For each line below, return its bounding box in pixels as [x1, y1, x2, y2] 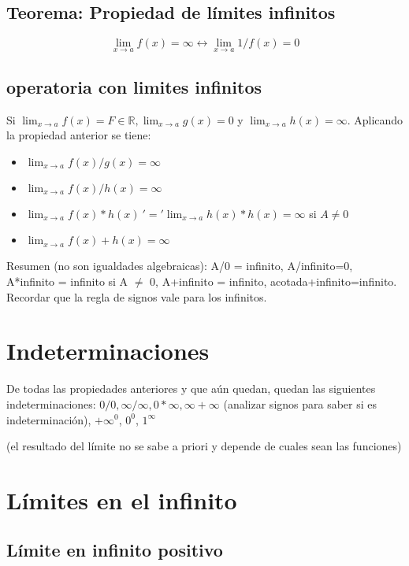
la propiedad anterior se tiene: [6, 127, 151, 143]
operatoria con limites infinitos [6, 74, 262, 98]
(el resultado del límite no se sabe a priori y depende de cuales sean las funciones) [6, 438, 402, 454]
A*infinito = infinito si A [6, 273, 128, 289]
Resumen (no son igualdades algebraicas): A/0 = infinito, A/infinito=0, [6, 257, 353, 274]
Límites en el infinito [6, 483, 237, 516]
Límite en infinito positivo [6, 538, 223, 562]
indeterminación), [6, 411, 91, 427]
